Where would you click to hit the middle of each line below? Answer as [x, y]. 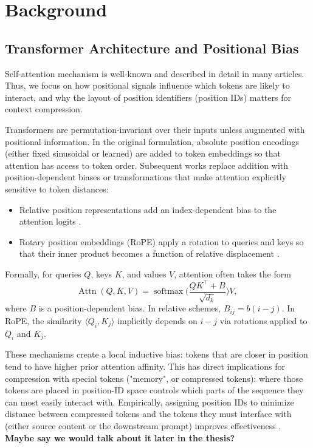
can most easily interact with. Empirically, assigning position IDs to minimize [150, 402]
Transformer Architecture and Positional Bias [152, 48]
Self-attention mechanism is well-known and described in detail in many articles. [155, 73]
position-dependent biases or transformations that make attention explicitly [146, 177]
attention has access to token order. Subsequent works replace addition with [147, 165]
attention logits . [50, 221]
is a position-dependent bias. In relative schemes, [130, 308]
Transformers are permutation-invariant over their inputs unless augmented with [155, 129]
